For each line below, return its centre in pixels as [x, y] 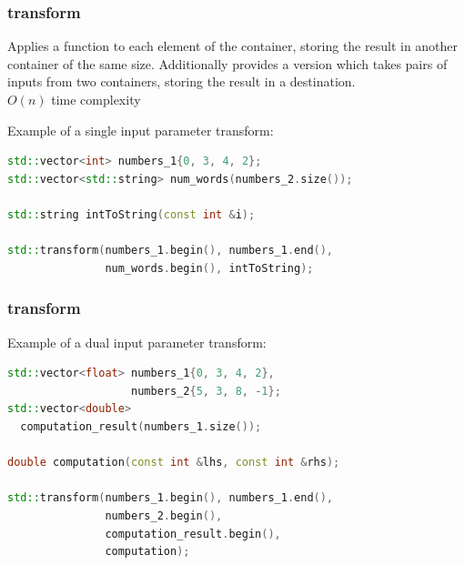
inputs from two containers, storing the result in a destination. [182, 81]
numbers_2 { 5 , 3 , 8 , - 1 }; [206, 391]
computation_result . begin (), [193, 534]
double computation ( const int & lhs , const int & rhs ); [174, 463]
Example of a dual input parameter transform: [137, 342]
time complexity [96, 99]
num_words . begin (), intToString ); [209, 268]
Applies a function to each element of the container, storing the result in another [233, 46]
